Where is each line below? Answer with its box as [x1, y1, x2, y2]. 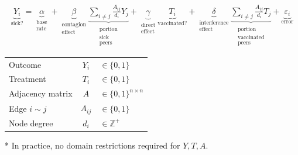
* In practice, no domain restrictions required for [5, 139, 180, 151]
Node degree [9, 116, 53, 129]
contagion [61, 21, 86, 27]
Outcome [9, 58, 42, 70]
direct [141, 22, 156, 28]
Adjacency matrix [9, 87, 73, 99]
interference [199, 19, 229, 26]
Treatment [9, 73, 46, 85]
